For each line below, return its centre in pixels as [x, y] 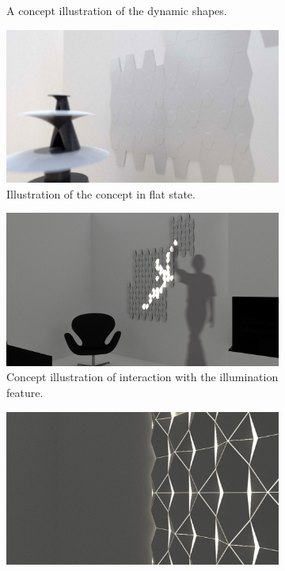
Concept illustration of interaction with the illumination [142, 377]
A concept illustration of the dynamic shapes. [117, 10]
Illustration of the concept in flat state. [101, 193]
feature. [25, 392]
